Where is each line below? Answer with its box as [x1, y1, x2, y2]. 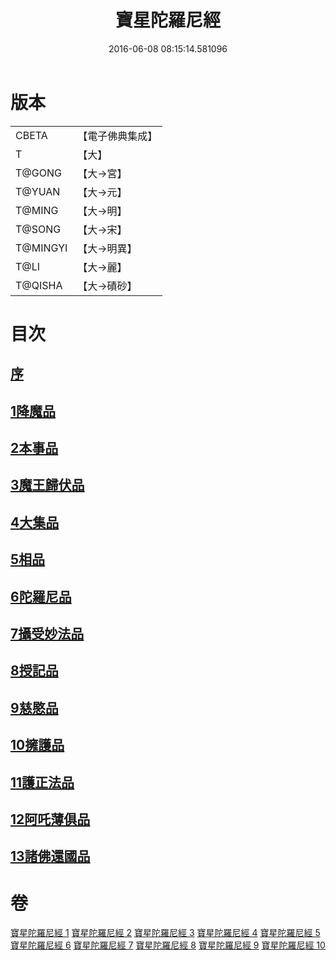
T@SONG [15, 222, 62, 236]
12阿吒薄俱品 [10, 811, 91, 828]
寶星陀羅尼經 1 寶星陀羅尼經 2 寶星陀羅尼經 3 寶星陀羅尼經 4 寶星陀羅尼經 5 [10, 927, 321, 939]
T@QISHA [15, 278, 63, 292]
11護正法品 [10, 774, 75, 791]
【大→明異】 [77, 241, 138, 255]
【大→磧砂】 [77, 279, 138, 293]
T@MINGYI [15, 241, 68, 255]
